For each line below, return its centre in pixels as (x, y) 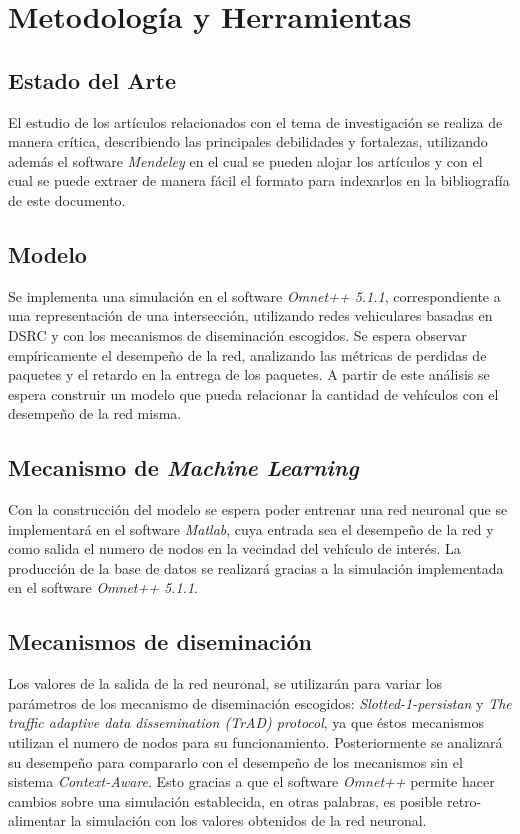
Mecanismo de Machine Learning (183, 467)
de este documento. (67, 199)
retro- (464, 800)
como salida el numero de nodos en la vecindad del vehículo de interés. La (234, 548)
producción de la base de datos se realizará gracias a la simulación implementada (256, 567)
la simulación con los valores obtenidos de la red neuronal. (248, 820)
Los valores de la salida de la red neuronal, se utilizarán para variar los (225, 683)
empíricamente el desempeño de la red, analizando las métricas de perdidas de (247, 354)
